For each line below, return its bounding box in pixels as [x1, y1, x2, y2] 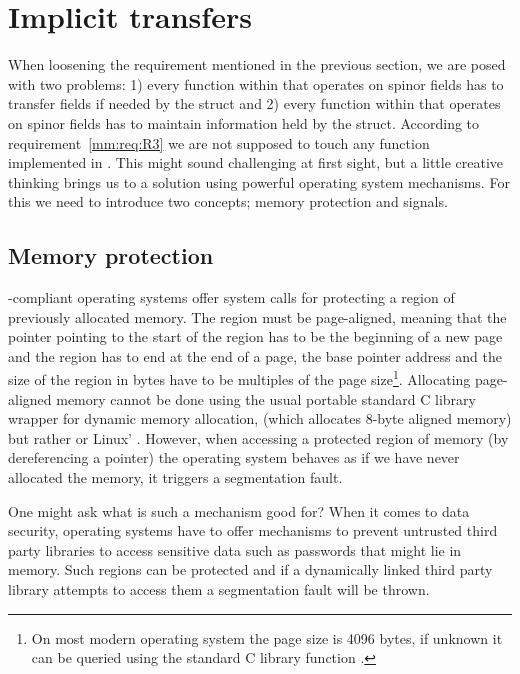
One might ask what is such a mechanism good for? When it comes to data [8, 500, 470, 521]
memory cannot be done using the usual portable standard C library [56, 388, 476, 409]
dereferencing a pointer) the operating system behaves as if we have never [8, 447, 460, 468]
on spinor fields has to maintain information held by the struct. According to [8, 112, 480, 133]
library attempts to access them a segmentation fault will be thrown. [8, 579, 430, 600]
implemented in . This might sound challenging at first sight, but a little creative [8, 152, 504, 173]
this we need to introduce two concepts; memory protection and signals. [8, 191, 448, 212]
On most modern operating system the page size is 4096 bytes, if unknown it [31, 627, 503, 648]
